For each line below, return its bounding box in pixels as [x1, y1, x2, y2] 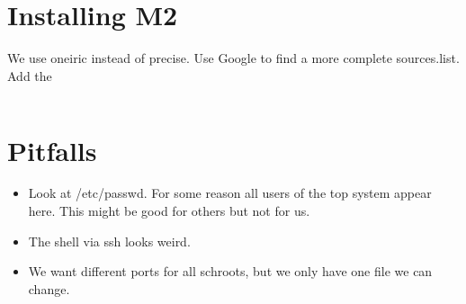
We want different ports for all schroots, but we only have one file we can [28, 262, 433, 281]
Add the [7, 66, 52, 85]
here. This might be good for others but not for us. [28, 201, 310, 220]
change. [28, 279, 70, 298]
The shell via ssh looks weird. [28, 231, 191, 250]
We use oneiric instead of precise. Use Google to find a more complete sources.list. [7, 49, 460, 67]
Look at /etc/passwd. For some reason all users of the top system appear [28, 183, 432, 202]
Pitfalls [7, 131, 97, 168]
